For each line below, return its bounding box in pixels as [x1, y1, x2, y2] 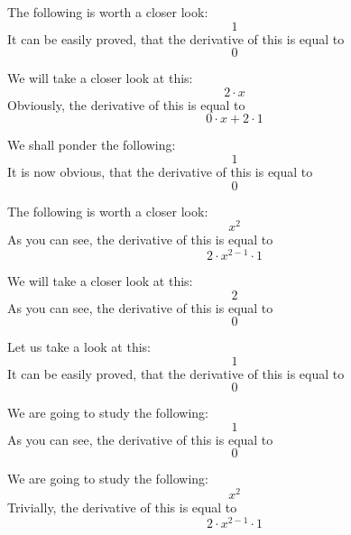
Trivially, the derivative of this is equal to [7, 498, 237, 517]
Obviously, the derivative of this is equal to [7, 95, 245, 114]
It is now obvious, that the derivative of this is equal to [7, 161, 313, 180]
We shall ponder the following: [7, 135, 176, 154]
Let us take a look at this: [7, 337, 151, 356]
